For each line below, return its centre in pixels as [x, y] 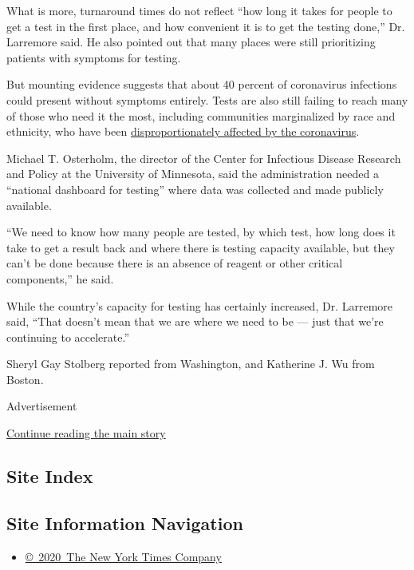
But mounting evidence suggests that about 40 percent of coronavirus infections [202, 84]
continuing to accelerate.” [68, 336]
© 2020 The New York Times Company [123, 556]
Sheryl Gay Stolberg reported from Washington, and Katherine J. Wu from [191, 364]
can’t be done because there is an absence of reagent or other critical [175, 263]
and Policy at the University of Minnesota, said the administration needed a [193, 174]
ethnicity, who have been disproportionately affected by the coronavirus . [183, 131]
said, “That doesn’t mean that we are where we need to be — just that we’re [195, 321]
